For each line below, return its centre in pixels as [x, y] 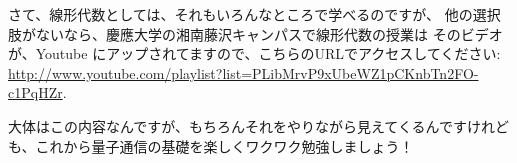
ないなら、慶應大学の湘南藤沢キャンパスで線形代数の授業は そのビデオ [269, 33]
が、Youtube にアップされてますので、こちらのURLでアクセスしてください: [254, 53]
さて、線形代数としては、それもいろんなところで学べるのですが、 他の [240, 14]
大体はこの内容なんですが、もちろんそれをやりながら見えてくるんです [237, 125]
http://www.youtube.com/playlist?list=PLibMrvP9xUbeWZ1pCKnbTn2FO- [243, 72]
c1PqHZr [35, 92]
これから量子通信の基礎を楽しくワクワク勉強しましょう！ [224, 145]
